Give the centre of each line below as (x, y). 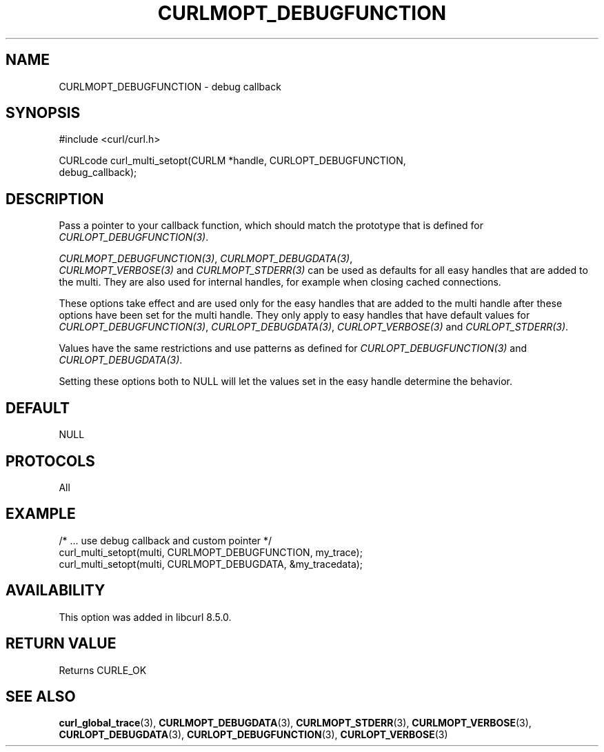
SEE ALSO (41, 696)
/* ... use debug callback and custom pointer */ (165, 540)
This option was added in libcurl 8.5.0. (145, 617)
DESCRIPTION (55, 199)
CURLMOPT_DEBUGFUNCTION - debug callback (170, 86)
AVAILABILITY (56, 591)
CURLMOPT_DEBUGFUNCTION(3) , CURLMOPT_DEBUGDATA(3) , (206, 259)
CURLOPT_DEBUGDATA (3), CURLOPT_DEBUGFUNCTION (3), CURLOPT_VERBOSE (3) (253, 735)
